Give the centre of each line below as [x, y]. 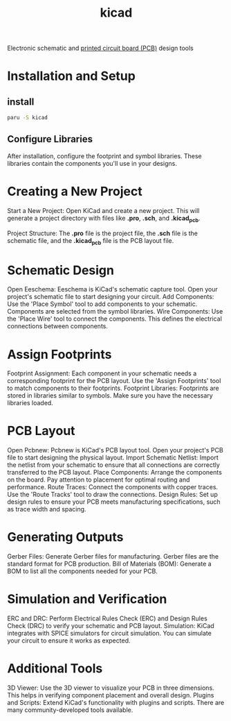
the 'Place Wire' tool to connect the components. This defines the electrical [115, 319]
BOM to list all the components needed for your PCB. [82, 571]
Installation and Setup [72, 76]
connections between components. [58, 326]
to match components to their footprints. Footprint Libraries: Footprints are [113, 388]
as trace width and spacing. [47, 509]
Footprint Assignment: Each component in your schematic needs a [102, 373]
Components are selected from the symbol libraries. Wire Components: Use [115, 312]
